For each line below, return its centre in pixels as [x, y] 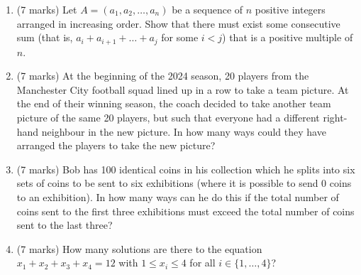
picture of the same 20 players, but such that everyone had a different [168, 118]
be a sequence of [207, 9]
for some [180, 37]
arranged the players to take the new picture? [116, 145]
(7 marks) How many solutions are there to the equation [139, 248]
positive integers [290, 9]
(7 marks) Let [47, 9]
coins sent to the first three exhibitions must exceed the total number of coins [185, 211]
